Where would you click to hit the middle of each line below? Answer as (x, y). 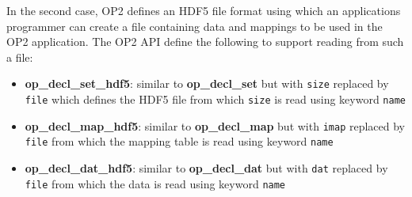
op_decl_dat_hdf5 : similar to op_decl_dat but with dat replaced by (206, 168)
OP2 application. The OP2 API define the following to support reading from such (205, 42)
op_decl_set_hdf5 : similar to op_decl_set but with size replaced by (207, 83)
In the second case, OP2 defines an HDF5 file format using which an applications (204, 10)
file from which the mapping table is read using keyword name (179, 141)
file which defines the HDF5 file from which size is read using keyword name (215, 99)
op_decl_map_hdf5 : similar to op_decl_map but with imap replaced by (215, 125)
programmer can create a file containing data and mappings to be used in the (195, 26)
